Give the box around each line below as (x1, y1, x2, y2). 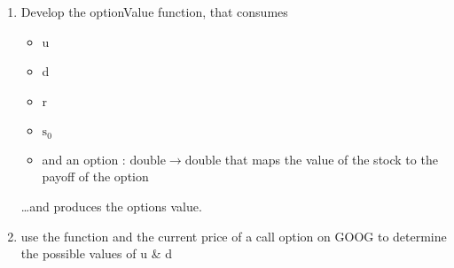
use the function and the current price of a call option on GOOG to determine (20, 226, 447, 245)
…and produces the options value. (20, 197, 202, 216)
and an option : (42, 149, 126, 168)
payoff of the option (42, 167, 149, 186)
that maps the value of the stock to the (224, 149, 438, 168)
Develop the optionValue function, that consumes (20, 3, 288, 20)
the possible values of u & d (20, 244, 172, 263)
